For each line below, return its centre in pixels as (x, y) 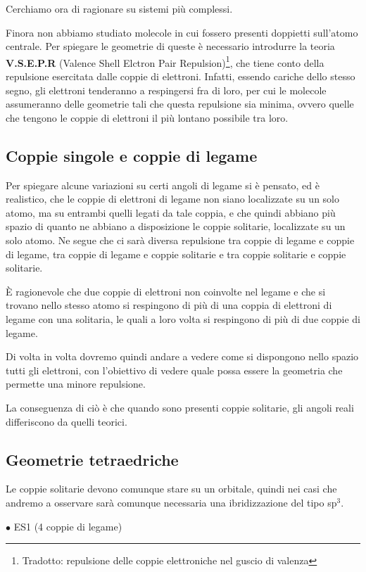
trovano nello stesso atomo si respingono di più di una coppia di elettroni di (169, 305)
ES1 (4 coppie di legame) (68, 526)
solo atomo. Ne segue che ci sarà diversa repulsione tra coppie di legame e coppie (180, 240)
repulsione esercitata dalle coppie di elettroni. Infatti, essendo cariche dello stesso (181, 76)
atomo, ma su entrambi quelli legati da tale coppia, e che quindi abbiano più (171, 212)
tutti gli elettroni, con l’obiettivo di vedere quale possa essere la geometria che (174, 370)
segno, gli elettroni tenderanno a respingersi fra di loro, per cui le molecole (166, 90)
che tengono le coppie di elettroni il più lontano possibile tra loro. (147, 117)
